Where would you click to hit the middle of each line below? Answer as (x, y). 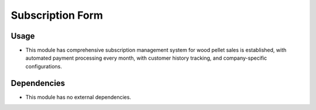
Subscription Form (57, 15)
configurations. (44, 66)
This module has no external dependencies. (78, 97)
